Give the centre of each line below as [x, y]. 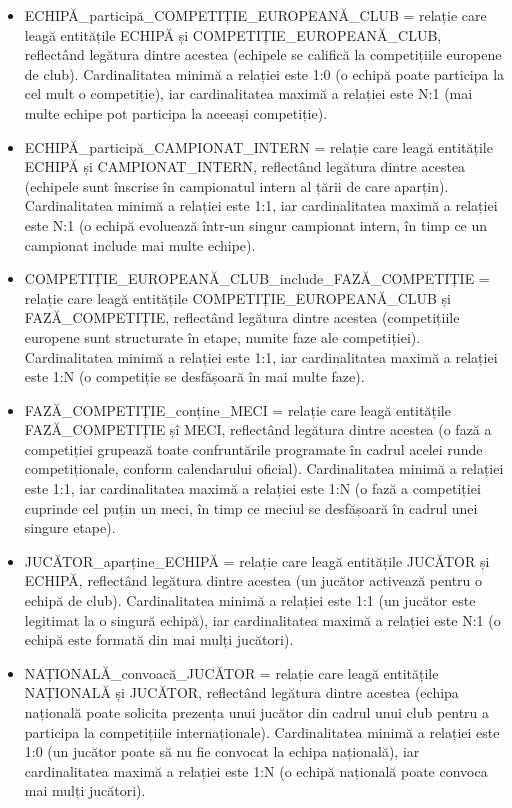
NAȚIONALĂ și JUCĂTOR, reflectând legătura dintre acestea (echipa [241, 692]
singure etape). [70, 527]
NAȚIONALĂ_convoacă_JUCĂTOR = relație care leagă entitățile [231, 672]
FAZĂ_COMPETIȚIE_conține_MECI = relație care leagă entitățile [237, 409]
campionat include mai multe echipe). [140, 244]
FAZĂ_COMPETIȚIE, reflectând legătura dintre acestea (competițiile [242, 317]
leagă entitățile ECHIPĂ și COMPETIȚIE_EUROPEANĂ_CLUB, [233, 34]
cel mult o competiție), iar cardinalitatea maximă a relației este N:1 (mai [248, 93]
